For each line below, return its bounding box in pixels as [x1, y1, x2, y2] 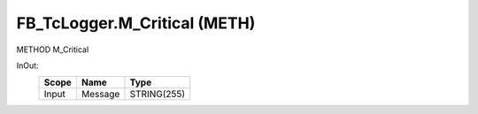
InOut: [16, 60, 39, 71]
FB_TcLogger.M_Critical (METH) [16, 13, 256, 33]
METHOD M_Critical [16, 44, 89, 55]
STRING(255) [129, 88, 186, 101]
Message [81, 88, 120, 101]
